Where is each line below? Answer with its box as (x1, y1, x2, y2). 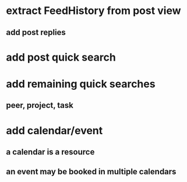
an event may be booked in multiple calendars (6, 167, 177, 177)
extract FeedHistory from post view (6, 4, 182, 17)
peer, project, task (6, 100, 74, 110)
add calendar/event (6, 124, 103, 137)
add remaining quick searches (6, 77, 156, 90)
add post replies (6, 27, 66, 37)
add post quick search (6, 51, 117, 64)
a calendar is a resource (6, 147, 95, 157)
